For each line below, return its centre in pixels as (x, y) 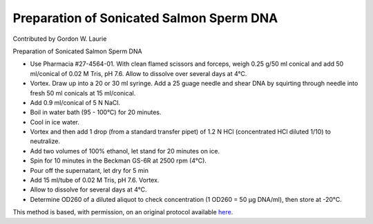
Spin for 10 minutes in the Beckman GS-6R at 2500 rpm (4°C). (118, 161)
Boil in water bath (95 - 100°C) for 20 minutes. (96, 112)
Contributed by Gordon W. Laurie (60, 39)
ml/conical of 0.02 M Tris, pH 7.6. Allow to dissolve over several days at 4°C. (138, 73)
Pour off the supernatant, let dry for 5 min (89, 170)
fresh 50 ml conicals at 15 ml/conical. (83, 93)
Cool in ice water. (55, 122)
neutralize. (45, 141)
